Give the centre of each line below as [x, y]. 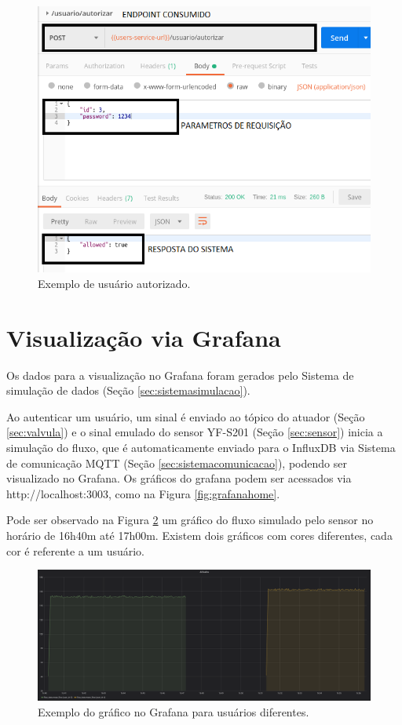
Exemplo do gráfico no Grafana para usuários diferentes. [174, 711]
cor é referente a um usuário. [75, 550]
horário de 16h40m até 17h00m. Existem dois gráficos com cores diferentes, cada [199, 535]
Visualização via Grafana [144, 337]
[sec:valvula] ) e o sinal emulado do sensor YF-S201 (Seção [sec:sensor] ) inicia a [195, 432]
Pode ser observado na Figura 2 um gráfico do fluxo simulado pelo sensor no [190, 520]
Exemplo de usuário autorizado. [114, 283]
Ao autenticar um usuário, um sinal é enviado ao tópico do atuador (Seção [186, 416]
